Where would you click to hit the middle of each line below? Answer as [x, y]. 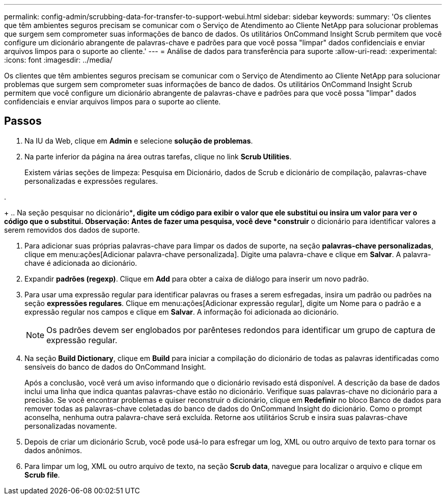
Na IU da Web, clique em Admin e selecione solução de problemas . [139, 141]
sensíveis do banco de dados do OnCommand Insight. [115, 367]
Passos [23, 121]
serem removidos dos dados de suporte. [72, 230]
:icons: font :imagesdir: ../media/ [58, 60]
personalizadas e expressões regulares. [91, 181]
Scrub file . [42, 475]
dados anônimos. [53, 450]
